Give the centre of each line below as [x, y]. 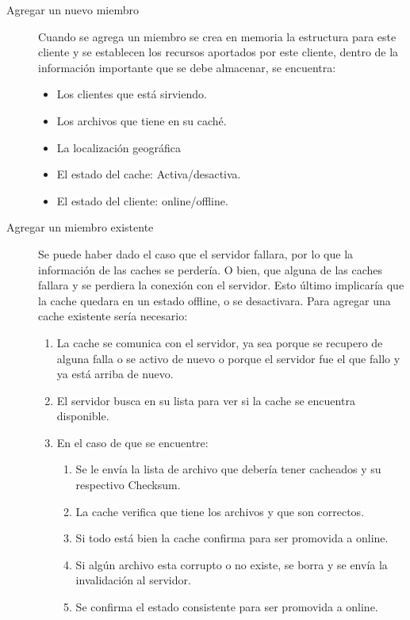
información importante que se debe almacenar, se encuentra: [187, 67]
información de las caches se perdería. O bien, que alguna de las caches [211, 269]
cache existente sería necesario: [113, 316]
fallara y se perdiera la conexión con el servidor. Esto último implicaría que [221, 285]
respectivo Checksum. [128, 485]
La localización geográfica [119, 147]
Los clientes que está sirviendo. [132, 94]
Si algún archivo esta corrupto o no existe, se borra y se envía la [232, 564]
